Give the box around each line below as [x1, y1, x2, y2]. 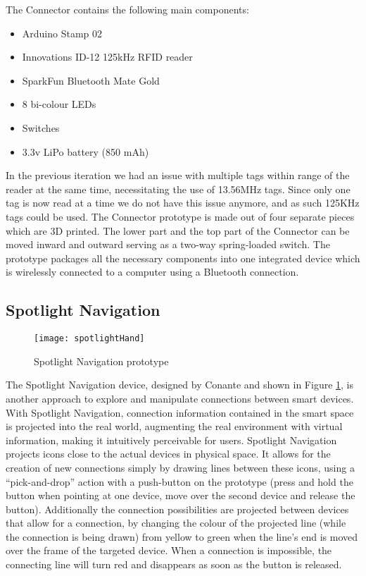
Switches [22, 120, 60, 135]
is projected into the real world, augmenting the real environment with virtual [6, 419, 343, 434]
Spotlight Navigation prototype [34, 353, 169, 368]
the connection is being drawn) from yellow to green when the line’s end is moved [6, 529, 358, 544]
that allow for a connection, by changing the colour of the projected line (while [6, 515, 346, 530]
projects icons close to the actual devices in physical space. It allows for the [6, 446, 331, 461]
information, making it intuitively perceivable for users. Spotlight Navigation [6, 432, 337, 447]
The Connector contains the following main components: [6, 2, 249, 16]
